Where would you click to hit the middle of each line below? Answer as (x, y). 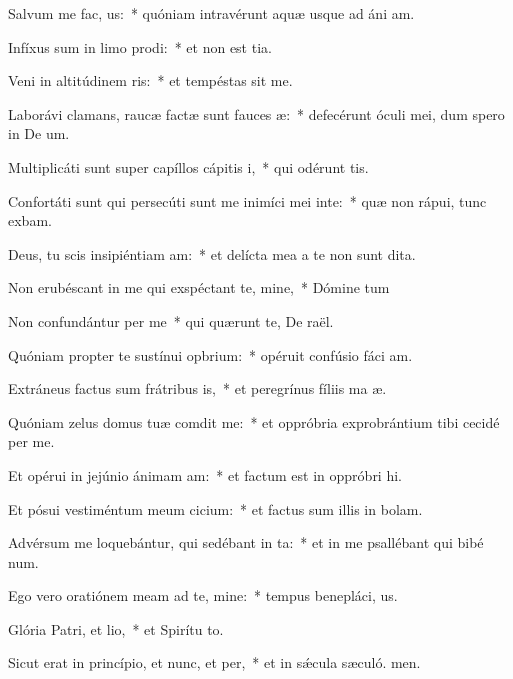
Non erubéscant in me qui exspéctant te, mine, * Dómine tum (199, 287)
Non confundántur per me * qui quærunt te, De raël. (171, 320)
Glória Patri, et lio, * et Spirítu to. (116, 628)
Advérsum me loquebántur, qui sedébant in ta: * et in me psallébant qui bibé (246, 542)
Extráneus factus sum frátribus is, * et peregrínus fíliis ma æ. (197, 388)
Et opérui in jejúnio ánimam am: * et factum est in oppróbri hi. (205, 474)
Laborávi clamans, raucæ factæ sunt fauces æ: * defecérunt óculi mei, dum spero (256, 113)
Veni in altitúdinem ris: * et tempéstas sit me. (150, 80)
